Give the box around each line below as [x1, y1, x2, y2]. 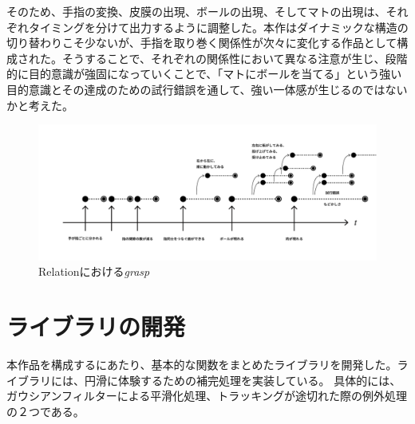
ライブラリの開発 [6, 310, 186, 343]
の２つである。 [6, 402, 85, 419]
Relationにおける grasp [38, 263, 150, 280]
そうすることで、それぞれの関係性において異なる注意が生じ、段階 [61, 49, 408, 66]
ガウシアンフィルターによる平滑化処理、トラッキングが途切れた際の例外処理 [6, 387, 407, 404]
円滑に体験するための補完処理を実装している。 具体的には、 [84, 371, 401, 388]
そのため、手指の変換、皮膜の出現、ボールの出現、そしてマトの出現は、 [6, 3, 386, 19]
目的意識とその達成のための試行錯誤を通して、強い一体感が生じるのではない [6, 80, 408, 97]
